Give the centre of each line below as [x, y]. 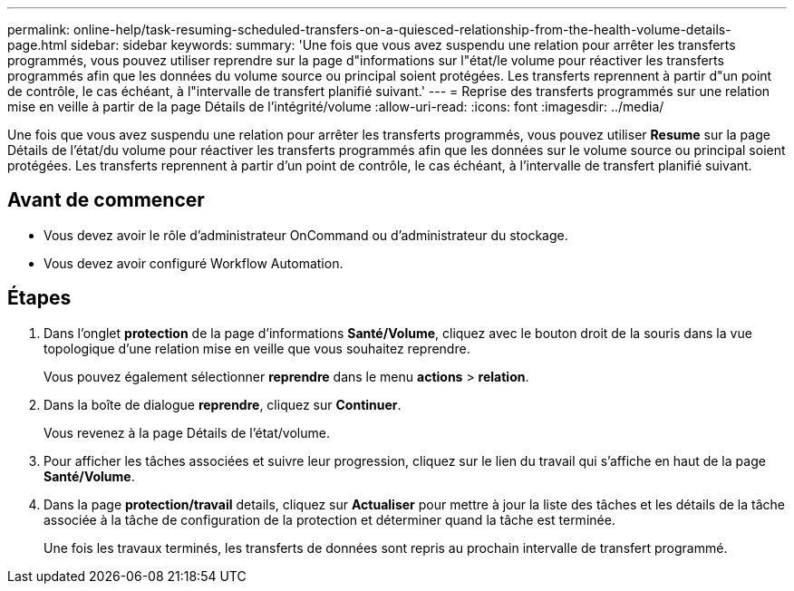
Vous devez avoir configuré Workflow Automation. [194, 263]
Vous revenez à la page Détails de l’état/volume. [187, 432]
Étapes [39, 298]
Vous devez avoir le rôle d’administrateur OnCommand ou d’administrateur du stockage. [306, 235]
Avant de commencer [106, 200]
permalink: [39, 29]
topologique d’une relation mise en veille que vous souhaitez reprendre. [257, 348]
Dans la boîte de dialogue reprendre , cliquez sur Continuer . [223, 404]
